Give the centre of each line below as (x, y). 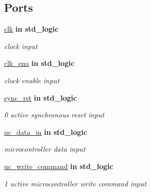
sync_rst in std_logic (41, 97)
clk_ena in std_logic (39, 63)
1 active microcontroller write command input (75, 183)
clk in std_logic (31, 29)
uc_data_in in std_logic (46, 131)
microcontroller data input (45, 149)
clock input (21, 46)
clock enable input (32, 80)
